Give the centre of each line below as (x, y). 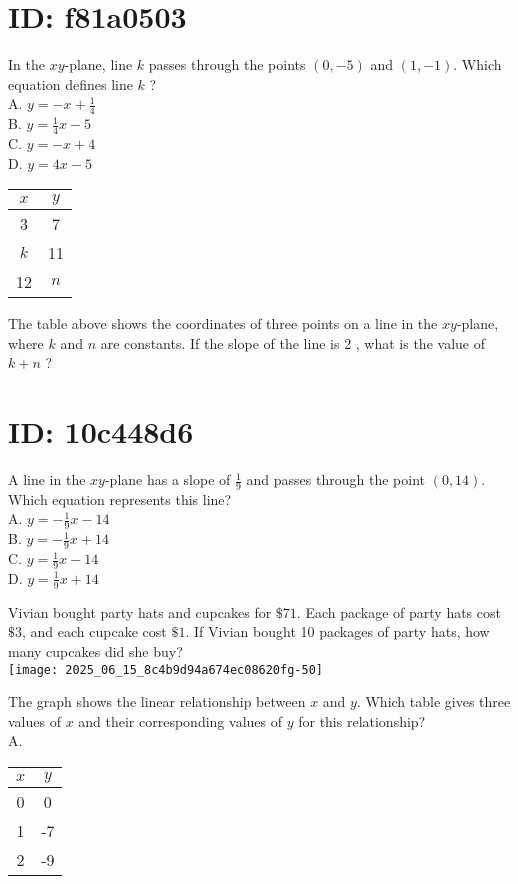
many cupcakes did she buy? (95, 650)
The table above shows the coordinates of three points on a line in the (223, 323)
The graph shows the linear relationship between (157, 701)
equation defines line (70, 83)
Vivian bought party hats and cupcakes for (140, 611)
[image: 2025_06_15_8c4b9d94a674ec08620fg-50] (165, 669)
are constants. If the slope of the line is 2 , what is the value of (292, 342)
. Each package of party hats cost (398, 611)
